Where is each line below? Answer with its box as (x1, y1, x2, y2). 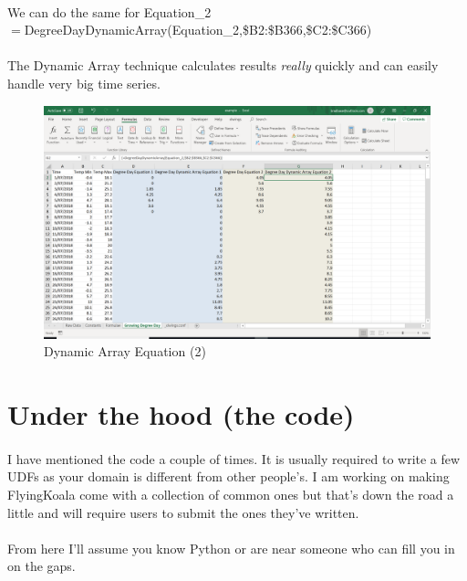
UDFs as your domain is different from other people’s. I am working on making (7, 467, 450, 486)
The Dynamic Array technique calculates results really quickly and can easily (7, 56, 439, 75)
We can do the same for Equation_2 (7, 2, 212, 21)
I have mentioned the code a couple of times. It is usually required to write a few (7, 449, 461, 468)
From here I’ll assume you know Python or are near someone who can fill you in (7, 538, 455, 557)
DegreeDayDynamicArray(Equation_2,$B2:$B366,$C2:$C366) (24, 20, 372, 39)
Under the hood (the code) (7, 396, 355, 432)
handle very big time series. (7, 73, 161, 92)
